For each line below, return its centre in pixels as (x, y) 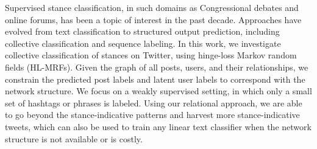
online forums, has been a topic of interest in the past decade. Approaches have (153, 19)
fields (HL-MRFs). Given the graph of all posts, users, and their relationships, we (157, 67)
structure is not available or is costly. (74, 138)
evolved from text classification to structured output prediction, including (142, 31)
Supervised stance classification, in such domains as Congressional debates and (152, 7)
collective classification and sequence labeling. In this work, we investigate (143, 43)
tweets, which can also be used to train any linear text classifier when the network (158, 126)
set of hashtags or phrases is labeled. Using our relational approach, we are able (154, 102)
